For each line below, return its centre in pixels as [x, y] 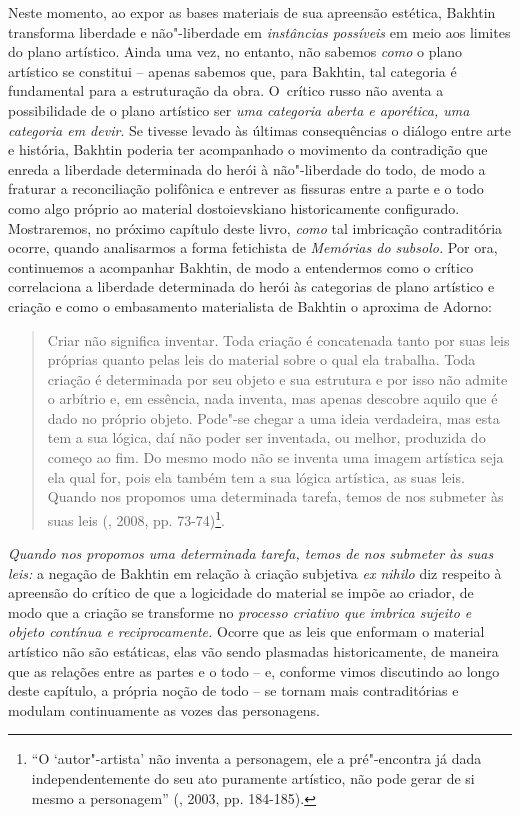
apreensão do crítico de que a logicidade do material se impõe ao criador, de [241, 592]
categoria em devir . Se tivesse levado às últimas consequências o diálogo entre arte [259, 129]
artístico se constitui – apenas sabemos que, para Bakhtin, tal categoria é [232, 70]
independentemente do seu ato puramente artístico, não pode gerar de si [253, 778]
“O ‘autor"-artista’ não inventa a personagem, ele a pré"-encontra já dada [256, 758]
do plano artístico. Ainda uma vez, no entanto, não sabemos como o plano [235, 51]
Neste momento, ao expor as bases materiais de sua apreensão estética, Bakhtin [252, 12]
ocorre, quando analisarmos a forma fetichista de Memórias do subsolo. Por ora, [253, 247]
